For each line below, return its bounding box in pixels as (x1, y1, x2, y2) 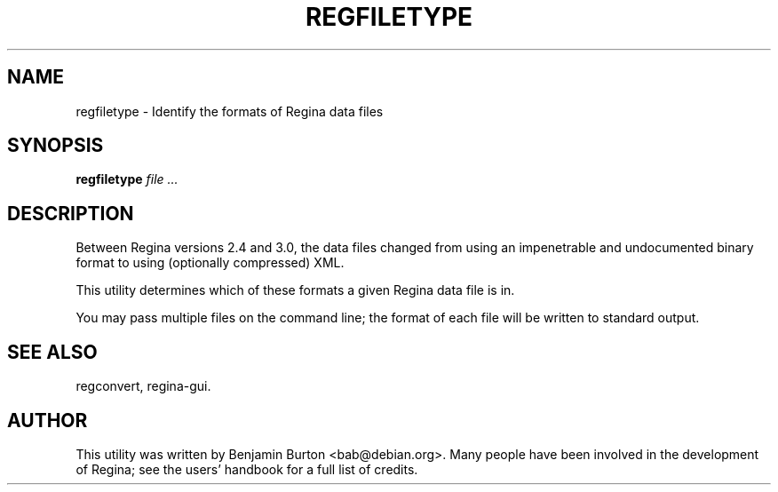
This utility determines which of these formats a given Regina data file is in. (75, 282, 515, 298)
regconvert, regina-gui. (75, 378, 211, 394)
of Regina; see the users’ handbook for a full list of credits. (75, 461, 418, 477)
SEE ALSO (7, 340, 98, 363)
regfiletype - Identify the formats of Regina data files (75, 103, 384, 119)
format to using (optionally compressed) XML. (75, 255, 345, 271)
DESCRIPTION (7, 202, 134, 225)
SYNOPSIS (7, 134, 104, 157)
